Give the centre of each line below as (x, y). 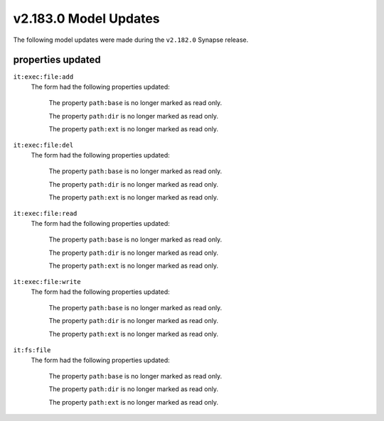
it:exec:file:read (45, 214)
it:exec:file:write (47, 282)
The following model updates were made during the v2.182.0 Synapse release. (131, 40)
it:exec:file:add (43, 77)
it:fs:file (32, 350)
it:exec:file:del (43, 145)
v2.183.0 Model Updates (86, 18)
